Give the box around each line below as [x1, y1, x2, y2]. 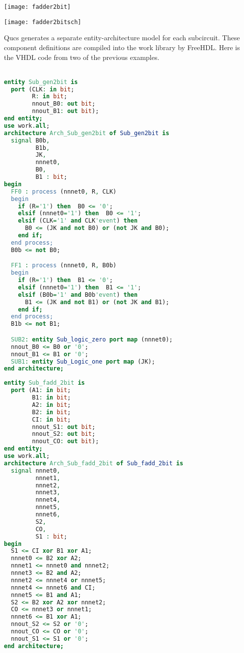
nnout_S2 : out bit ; [32, 430, 96, 438]
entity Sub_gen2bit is [4, 78, 78, 85]
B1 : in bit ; [32, 394, 71, 401]
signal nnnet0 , [11, 467, 60, 474]
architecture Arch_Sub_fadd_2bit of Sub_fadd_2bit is [4, 459, 184, 467]
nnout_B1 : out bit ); [32, 108, 99, 115]
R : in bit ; [32, 93, 67, 100]
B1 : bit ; [35, 173, 67, 181]
